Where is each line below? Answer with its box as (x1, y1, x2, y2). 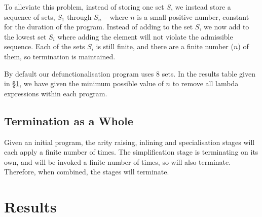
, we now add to (199, 21, 249, 32)
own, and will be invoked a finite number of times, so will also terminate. (4, 156, 231, 167)
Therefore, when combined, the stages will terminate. (4, 166, 169, 177)
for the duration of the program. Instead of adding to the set (4, 21, 193, 32)
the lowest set (4, 31, 47, 42)
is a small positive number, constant (137, 11, 249, 22)
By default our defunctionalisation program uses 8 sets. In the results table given (4, 68, 255, 79)
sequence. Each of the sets (4, 41, 85, 52)
